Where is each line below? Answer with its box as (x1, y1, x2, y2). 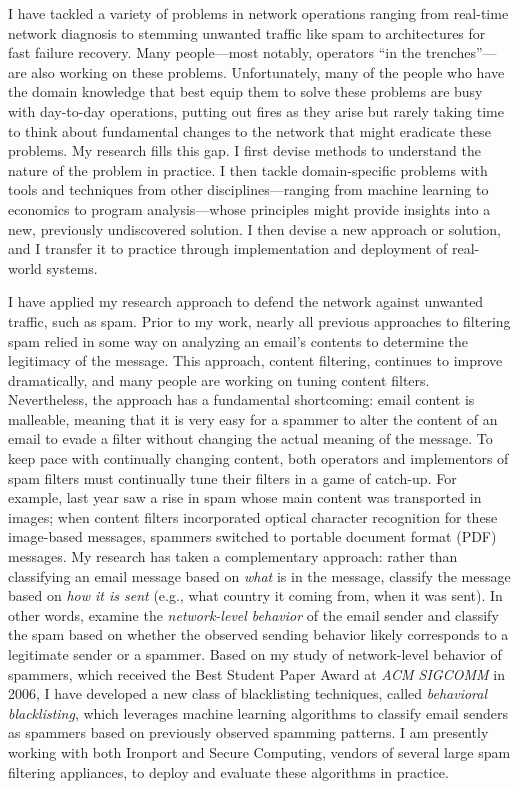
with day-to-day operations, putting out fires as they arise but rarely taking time (8, 100, 504, 121)
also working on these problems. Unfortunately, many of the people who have (31, 61, 505, 82)
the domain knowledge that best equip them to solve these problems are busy (8, 81, 483, 102)
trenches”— (425, 42, 497, 63)
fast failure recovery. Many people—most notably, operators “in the (8, 42, 422, 63)
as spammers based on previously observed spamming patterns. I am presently (8, 722, 489, 743)
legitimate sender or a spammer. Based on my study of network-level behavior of (8, 644, 502, 664)
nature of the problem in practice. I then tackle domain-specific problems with (8, 159, 488, 180)
